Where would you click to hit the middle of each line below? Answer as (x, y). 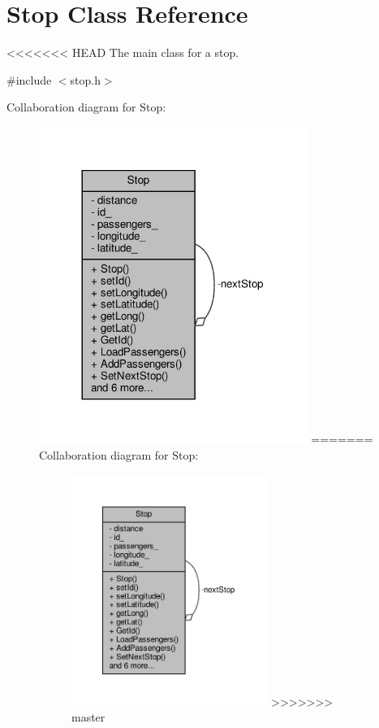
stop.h (85, 79)
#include (29, 79)
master (88, 717)
